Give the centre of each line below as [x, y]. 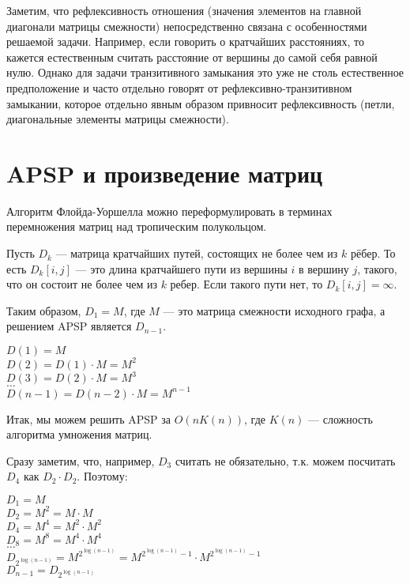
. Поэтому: [102, 476]
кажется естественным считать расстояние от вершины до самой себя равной [192, 57]
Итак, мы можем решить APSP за [89, 418]
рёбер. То [373, 253]
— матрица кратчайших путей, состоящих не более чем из [197, 253]
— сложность [340, 418]
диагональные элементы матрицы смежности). [118, 119]
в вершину [323, 268]
